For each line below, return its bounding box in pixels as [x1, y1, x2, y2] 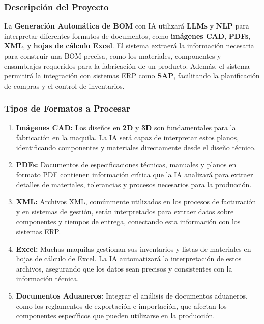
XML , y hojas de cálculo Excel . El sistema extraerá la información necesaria [4, 40, 254, 51]
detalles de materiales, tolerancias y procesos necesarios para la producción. [16, 179, 252, 190]
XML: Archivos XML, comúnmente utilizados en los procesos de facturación [16, 196, 256, 207]
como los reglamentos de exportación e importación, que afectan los [16, 300, 227, 311]
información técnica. [16, 273, 79, 284]
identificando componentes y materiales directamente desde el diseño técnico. [16, 142, 256, 152]
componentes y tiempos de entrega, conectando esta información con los [16, 216, 241, 227]
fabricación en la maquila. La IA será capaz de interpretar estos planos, [16, 132, 239, 143]
